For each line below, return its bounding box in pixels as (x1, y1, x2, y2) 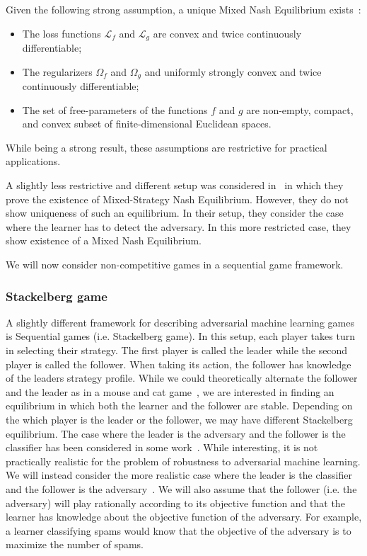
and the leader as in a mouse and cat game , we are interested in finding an (6, 384, 334, 399)
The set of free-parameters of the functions (22, 102, 208, 117)
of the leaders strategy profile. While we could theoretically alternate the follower (6, 370, 358, 385)
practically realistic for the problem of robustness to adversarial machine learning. (6, 453, 361, 468)
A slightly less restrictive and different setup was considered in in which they (6, 178, 344, 193)
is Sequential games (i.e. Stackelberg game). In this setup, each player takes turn (6, 329, 355, 344)
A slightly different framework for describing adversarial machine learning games (6, 314, 354, 329)
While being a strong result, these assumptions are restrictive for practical (6, 140, 327, 154)
